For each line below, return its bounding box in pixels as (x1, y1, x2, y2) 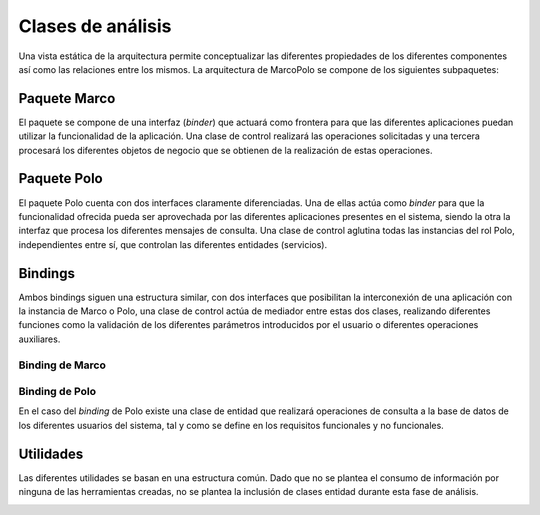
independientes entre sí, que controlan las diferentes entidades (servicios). (18, 238, 328, 250)
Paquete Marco (18, 90, 116, 107)
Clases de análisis (18, 15, 172, 37)
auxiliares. (18, 333, 61, 345)
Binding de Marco (18, 358, 107, 372)
